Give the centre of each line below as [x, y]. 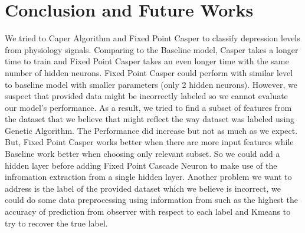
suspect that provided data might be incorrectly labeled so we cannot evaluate [146, 96]
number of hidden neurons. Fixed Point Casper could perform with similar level [149, 72]
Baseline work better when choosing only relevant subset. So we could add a [142, 154]
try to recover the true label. [56, 223]
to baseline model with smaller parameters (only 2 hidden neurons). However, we [151, 84]
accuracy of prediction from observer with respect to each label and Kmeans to [148, 211]
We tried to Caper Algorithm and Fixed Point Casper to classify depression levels [152, 38]
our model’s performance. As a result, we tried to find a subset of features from [148, 107]
